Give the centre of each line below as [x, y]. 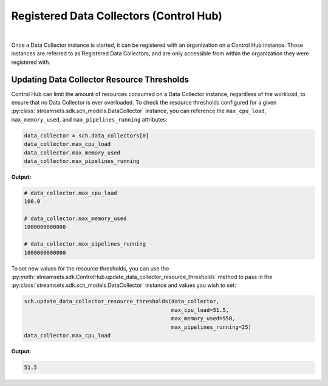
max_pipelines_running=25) [211, 327]
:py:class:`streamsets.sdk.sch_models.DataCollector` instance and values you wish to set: [124, 285]
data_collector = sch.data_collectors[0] [87, 136]
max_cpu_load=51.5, [200, 310]
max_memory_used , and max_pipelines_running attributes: [89, 119]
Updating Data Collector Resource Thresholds [100, 79]
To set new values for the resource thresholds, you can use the [90, 268]
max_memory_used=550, [203, 319]
